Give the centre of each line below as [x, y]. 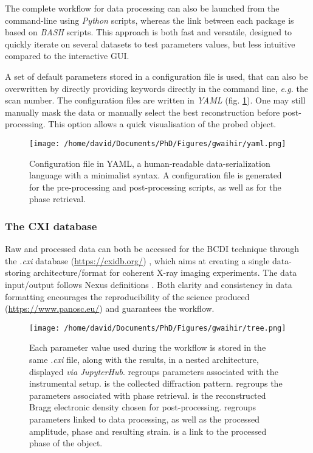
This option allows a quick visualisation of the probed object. [162, 124]
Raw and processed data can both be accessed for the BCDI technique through [152, 249]
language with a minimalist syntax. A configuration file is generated [156, 175]
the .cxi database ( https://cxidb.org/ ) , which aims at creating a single [137, 260]
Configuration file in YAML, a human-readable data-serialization [150, 163]
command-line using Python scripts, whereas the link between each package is [150, 20]
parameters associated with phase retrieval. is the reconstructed [148, 395]
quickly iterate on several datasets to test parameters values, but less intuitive [150, 44]
